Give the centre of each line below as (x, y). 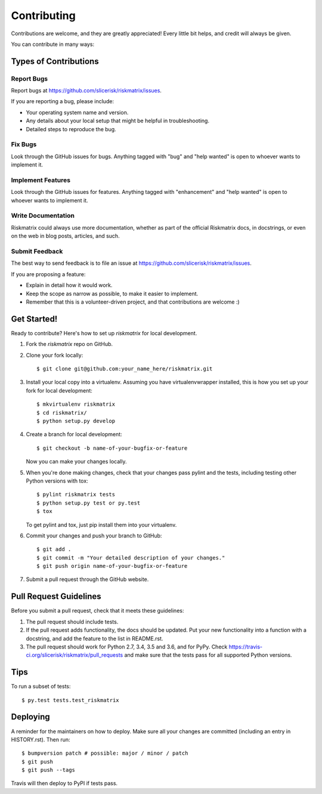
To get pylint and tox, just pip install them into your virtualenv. (101, 524)
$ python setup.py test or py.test (89, 503)
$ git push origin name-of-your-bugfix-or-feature (112, 566)
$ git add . (54, 549)
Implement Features (41, 180)
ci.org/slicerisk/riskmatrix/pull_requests (75, 655)
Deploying (30, 717)
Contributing (43, 16)
